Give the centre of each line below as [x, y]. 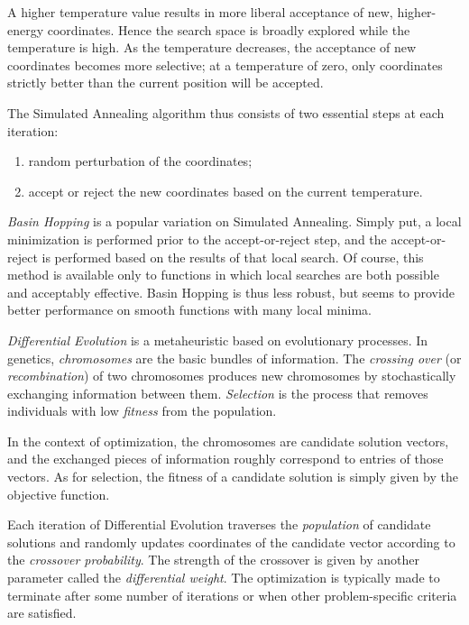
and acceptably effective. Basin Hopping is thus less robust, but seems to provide [231, 292]
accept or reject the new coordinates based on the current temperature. [225, 191]
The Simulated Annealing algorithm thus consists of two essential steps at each [226, 112]
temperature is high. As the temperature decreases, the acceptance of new [212, 47]
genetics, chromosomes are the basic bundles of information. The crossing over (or [234, 358]
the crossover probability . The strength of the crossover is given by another [213, 560]
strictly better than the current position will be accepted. [166, 83]
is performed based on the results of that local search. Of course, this [233, 257]
